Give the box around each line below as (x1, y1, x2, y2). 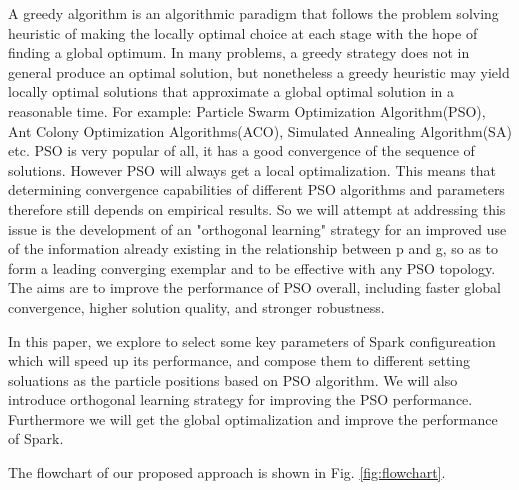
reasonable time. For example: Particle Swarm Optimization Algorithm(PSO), (8, 100, 486, 121)
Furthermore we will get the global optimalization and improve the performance (8, 408, 498, 429)
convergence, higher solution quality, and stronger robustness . (8, 296, 385, 317)
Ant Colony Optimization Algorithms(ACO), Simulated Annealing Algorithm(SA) (8, 120, 512, 141)
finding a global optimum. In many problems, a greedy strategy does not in (8, 42, 470, 63)
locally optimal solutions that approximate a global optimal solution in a (8, 81, 454, 102)
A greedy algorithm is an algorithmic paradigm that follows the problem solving (8, 3, 499, 23)
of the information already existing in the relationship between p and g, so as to (8, 238, 499, 259)
